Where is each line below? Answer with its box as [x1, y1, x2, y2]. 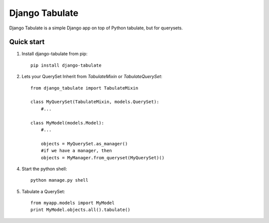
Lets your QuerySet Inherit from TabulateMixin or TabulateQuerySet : [21, 74, 162, 80]
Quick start [9, 38, 45, 46]
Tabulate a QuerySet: [21, 188, 65, 194]
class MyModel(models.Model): [30, 120, 105, 125]
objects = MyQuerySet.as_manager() [40, 141, 128, 146]
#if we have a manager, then [40, 148, 112, 154]
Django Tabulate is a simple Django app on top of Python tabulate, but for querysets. [9, 25, 183, 31]
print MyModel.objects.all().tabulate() [30, 207, 131, 213]
